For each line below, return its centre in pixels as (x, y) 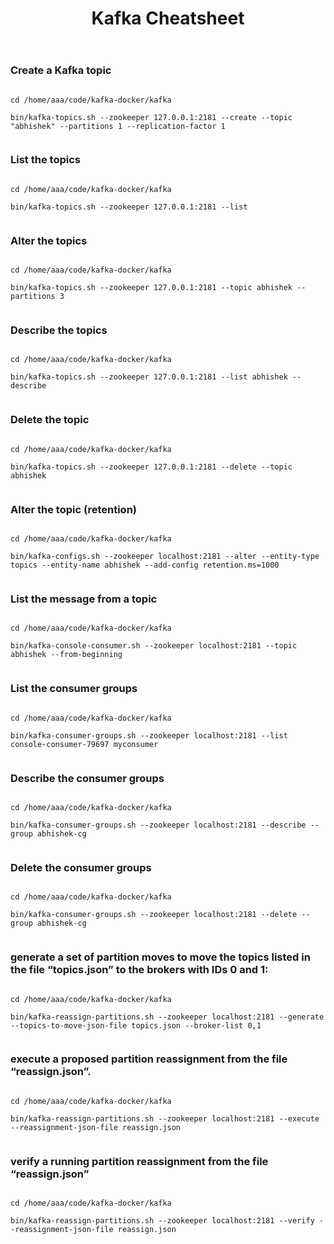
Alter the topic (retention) (73, 509)
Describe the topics (59, 330)
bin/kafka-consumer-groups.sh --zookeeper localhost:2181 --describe (158, 825)
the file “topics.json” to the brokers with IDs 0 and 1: (139, 970)
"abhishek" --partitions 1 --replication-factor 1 (118, 126)
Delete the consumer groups (81, 867)
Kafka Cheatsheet (168, 18)
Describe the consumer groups (87, 778)
